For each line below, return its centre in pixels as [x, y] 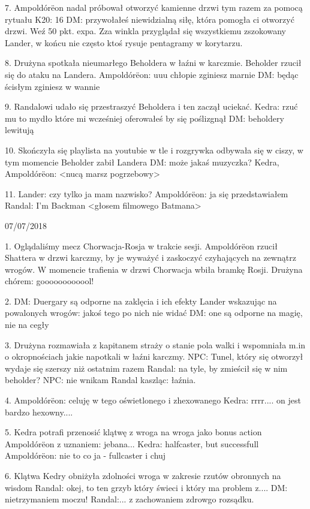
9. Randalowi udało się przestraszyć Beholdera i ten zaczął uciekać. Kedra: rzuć [151, 106]
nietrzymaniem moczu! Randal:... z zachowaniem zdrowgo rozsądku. [130, 499]
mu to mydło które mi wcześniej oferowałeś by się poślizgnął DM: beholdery [145, 118]
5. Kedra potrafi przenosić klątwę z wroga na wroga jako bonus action [133, 432]
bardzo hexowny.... [39, 412]
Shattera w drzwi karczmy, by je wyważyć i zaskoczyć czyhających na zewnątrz [151, 257]
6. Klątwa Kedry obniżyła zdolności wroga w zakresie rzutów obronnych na [143, 475]
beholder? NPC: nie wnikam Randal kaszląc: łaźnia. [100, 380]
